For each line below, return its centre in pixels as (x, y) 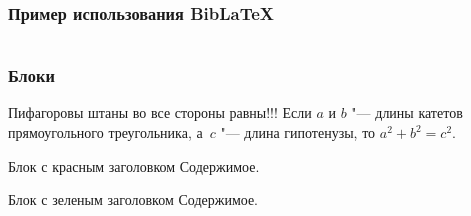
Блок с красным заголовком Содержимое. (134, 165)
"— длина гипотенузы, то (298, 132)
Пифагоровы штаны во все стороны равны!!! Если (160, 112)
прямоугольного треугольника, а (105, 132)
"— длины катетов (407, 112)
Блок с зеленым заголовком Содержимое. (133, 199)
